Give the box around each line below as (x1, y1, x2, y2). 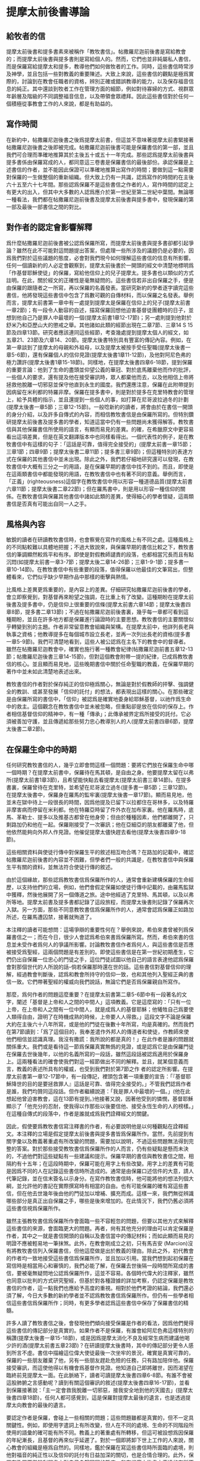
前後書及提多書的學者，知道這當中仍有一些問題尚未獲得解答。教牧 (26, 418, 189, 425)
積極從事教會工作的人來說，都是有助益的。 (11, 100, 116, 107)
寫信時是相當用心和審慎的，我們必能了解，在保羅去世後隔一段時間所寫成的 (6, 1262, 189, 1270)
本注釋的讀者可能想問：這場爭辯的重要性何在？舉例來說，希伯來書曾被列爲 (6, 926, 189, 933)
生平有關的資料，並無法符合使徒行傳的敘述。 (6, 864, 116, 871)
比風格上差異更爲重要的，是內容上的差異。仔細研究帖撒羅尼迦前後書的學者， (6, 586, 194, 593)
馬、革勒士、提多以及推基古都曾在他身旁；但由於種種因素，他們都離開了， (6, 814, 189, 821)
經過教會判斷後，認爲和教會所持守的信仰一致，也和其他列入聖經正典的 (16, 971, 189, 978)
